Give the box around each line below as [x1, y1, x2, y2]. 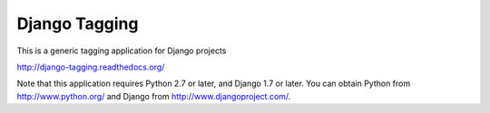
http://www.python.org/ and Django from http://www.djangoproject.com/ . [16, 90, 291, 101]
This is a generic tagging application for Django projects [16, 45, 227, 56]
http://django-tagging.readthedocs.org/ [16, 61, 165, 72]
